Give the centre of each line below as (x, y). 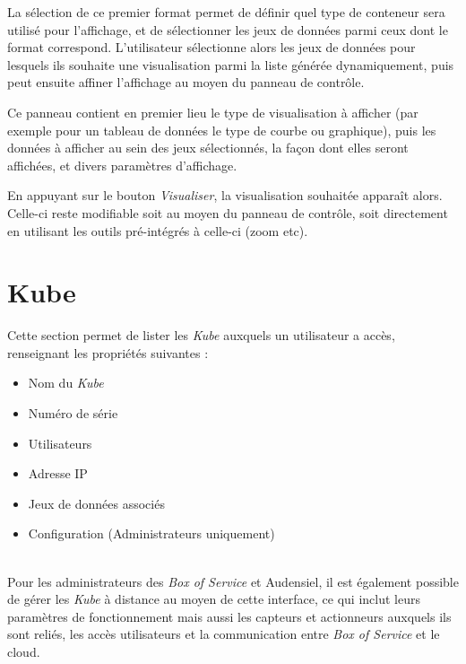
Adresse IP (58, 473)
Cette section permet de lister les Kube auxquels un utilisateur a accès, (201, 335)
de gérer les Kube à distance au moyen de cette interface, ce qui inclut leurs (214, 599)
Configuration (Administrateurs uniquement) (151, 533)
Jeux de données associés (96, 503)
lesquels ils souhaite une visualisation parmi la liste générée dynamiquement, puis (231, 64)
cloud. (24, 651)
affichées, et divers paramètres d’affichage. (122, 165)
